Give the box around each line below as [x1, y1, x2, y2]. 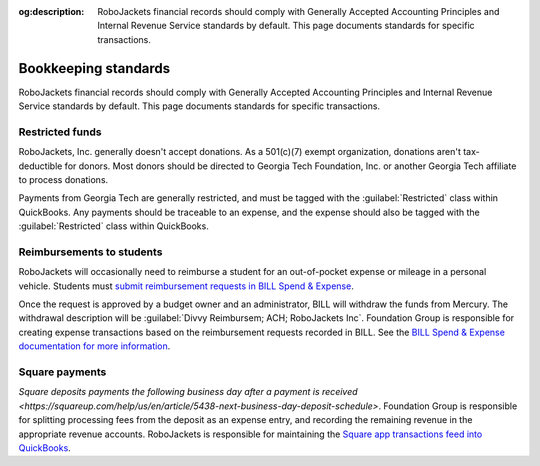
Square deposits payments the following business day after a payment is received [18, 386, 359, 398]
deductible [18, 160, 63, 172]
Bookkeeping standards [18, 60, 171, 77]
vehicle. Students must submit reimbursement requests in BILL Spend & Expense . [18, 280, 354, 292]
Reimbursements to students [18, 245, 163, 259]
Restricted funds [18, 125, 102, 139]
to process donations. [18, 174, 109, 185]
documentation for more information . [18, 340, 171, 352]
